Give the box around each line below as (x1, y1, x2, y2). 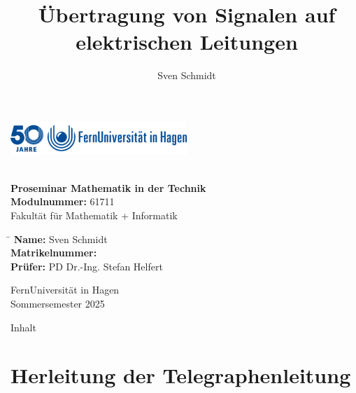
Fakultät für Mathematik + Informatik (10, 208, 178, 222)
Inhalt (10, 319, 36, 334)
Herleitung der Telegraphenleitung (10, 361, 351, 389)
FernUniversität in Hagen (10, 282, 120, 297)
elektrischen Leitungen (76, 27, 298, 56)
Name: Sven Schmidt (13, 231, 108, 246)
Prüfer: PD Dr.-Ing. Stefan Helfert (10, 258, 163, 273)
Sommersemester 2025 (10, 296, 105, 310)
